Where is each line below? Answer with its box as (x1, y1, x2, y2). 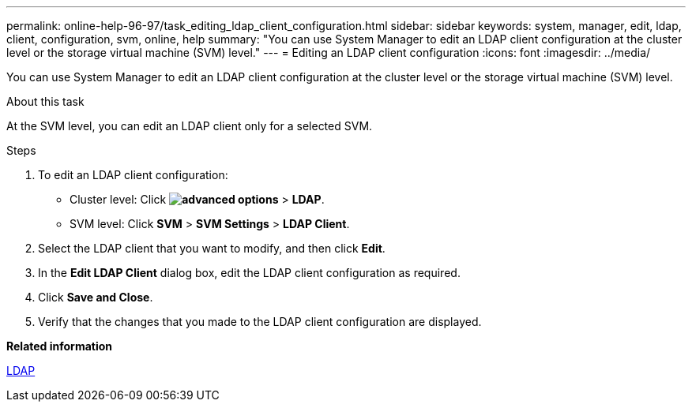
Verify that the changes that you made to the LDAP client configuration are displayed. (38, 315, 482, 328)
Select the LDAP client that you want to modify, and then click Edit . (38, 241, 385, 255)
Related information (6, 339, 113, 353)
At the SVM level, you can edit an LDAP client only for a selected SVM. (6, 119, 373, 133)
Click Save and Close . (38, 290, 153, 304)
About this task (6, 95, 85, 108)
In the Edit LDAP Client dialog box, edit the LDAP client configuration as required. (38, 266, 461, 279)
